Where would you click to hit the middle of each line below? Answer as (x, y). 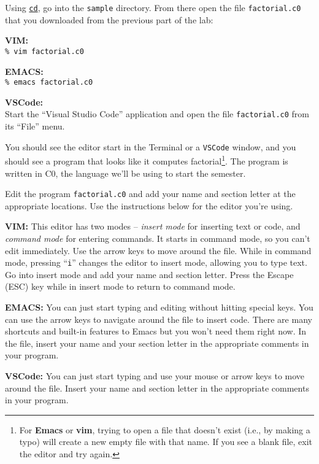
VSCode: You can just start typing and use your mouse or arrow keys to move (155, 375)
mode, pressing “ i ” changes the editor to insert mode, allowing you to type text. (156, 262)
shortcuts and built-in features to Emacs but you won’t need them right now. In (156, 331)
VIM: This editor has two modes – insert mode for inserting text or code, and (153, 226)
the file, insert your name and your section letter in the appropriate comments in (157, 343)
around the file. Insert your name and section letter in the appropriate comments (157, 388)
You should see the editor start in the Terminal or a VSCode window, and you (151, 146)
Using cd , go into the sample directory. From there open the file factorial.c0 (153, 7)
